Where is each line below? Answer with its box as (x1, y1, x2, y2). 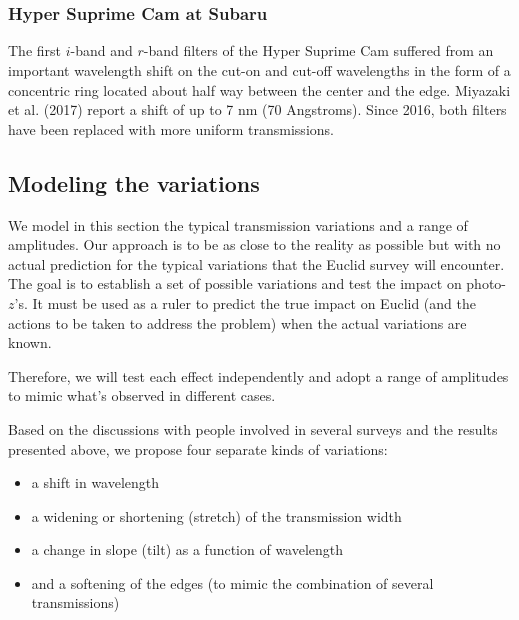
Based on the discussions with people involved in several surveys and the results (8, 418, 498, 439)
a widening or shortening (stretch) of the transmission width (31, 505, 402, 526)
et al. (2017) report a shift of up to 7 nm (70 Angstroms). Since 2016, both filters (8, 99, 507, 120)
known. (8, 332, 52, 353)
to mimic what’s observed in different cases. (8, 385, 276, 406)
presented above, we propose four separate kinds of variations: (8, 438, 388, 459)
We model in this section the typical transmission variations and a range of (8, 214, 468, 235)
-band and (70, 40, 133, 61)
